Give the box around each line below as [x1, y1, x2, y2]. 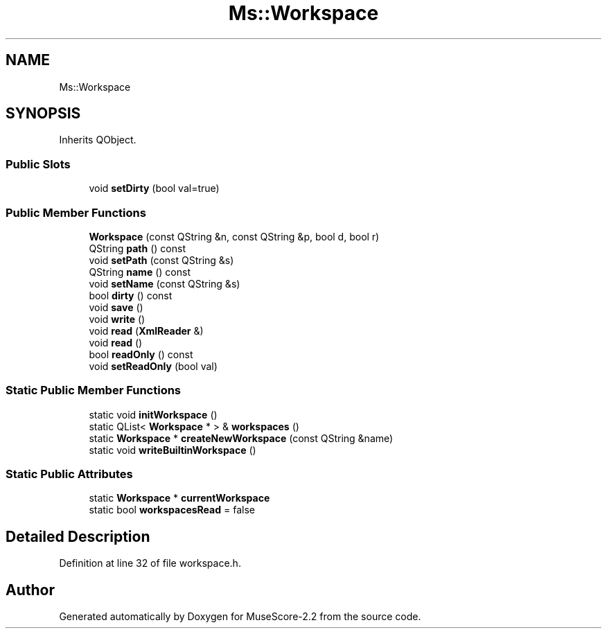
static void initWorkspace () [89, 408, 218, 421]
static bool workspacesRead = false [89, 504, 255, 516]
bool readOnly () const [89, 348, 193, 360]
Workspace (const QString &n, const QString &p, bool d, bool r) [89, 230, 380, 243]
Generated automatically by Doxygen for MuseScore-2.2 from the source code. [59, 610, 421, 623]
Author [6, 581, 55, 599]
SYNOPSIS [6, 105, 81, 123]
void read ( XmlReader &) [89, 324, 204, 337]
